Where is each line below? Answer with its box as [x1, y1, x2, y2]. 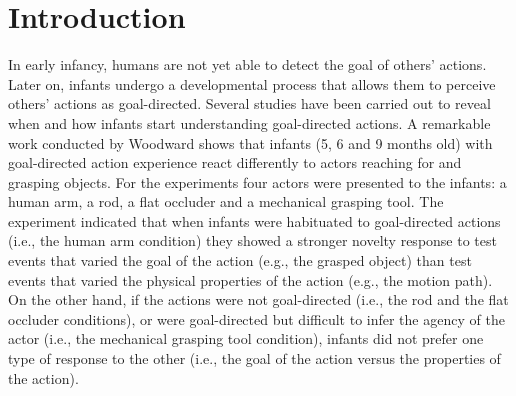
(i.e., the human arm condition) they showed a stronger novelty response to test [8, 230, 497, 251]
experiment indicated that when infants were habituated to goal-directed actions [8, 210, 501, 231]
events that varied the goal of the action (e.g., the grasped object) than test [8, 250, 472, 271]
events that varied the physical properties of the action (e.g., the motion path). [8, 269, 493, 290]
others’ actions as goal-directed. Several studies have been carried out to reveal [8, 93, 491, 114]
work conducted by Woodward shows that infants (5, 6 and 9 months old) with [8, 132, 493, 153]
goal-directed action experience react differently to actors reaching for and [8, 152, 462, 173]
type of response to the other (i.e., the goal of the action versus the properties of [8, 348, 501, 369]
